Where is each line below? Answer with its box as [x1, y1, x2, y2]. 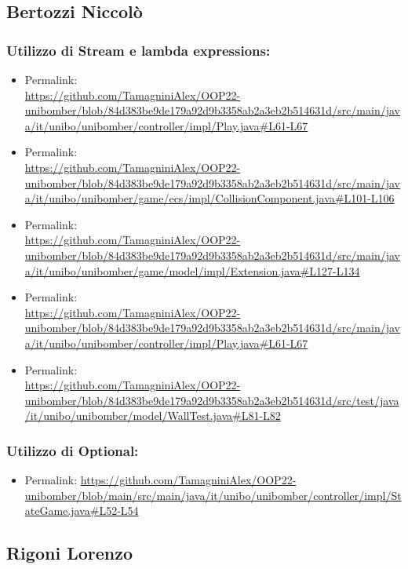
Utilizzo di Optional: [6, 440, 139, 460]
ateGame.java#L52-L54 [24, 502, 139, 519]
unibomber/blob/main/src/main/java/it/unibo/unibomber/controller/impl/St [24, 487, 402, 503]
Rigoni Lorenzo [6, 541, 133, 565]
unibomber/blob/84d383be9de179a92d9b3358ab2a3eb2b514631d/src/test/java [24, 392, 399, 408]
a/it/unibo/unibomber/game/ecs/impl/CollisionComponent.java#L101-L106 [24, 190, 395, 206]
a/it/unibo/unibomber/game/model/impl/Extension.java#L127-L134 [24, 262, 360, 279]
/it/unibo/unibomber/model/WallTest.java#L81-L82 [24, 407, 281, 424]
